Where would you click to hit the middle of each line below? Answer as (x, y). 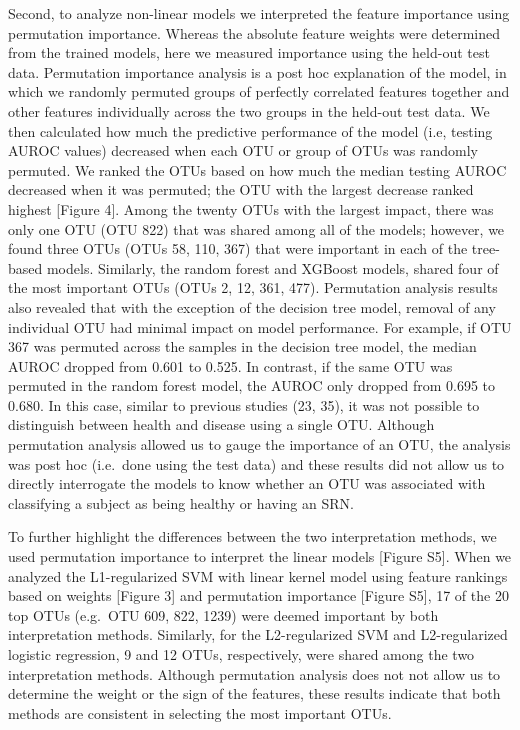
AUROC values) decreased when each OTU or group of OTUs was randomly (243, 150)
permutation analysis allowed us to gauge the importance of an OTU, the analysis (259, 444)
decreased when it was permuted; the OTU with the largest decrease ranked (241, 189)
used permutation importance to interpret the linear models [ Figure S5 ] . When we (260, 556)
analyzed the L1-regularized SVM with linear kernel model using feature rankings (258, 575)
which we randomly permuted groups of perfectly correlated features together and (259, 91)
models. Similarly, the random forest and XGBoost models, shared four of (272, 267)
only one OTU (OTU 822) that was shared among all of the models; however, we (256, 228)
